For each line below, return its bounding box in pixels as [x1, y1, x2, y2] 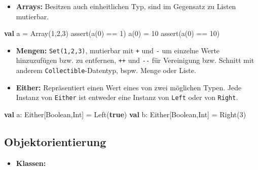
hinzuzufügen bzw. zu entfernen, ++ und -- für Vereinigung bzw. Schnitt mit [16, 55, 254, 65]
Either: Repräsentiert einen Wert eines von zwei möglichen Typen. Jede [16, 82, 242, 92]
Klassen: [16, 157, 46, 168]
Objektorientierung [4, 133, 106, 149]
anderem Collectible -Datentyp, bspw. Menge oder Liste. [16, 65, 196, 76]
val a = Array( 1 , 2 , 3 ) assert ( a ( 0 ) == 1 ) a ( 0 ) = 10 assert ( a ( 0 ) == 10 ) [4, 28, 220, 39]
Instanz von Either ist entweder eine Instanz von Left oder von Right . [16, 92, 238, 103]
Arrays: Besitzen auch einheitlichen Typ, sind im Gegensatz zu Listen [16, 1, 236, 11]
